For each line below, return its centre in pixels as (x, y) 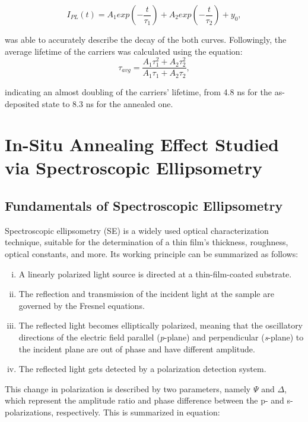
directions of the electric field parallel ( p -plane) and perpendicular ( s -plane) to (161, 337)
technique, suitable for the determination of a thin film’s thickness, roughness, (147, 242)
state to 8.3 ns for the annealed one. (107, 103)
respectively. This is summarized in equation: (138, 412)
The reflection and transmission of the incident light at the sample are (146, 294)
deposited (22, 103)
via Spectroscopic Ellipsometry (134, 168)
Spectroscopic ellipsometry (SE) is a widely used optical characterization (137, 230)
